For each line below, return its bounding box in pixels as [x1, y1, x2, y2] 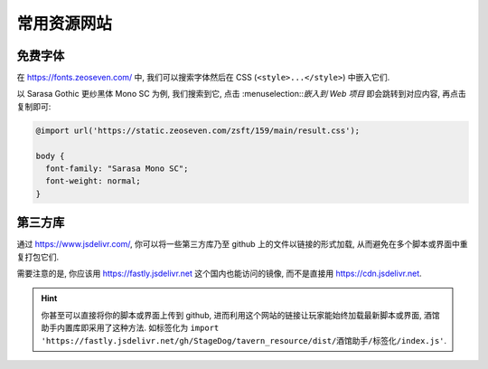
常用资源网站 [16, 14, 113, 33]
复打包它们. [16, 251, 60, 262]
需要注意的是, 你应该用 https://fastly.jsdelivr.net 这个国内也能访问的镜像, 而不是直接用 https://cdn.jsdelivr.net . [16, 268, 422, 279]
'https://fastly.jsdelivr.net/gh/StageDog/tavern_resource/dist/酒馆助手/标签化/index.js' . [41, 335, 447, 345]
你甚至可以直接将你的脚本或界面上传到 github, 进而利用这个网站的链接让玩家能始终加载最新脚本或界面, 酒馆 [41, 309, 440, 320]
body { [35, 150, 65, 161]
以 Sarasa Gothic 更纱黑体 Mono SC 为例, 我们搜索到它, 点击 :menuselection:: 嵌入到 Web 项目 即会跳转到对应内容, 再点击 [16, 89, 467, 99]
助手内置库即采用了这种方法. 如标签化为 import [41, 322, 220, 334]
